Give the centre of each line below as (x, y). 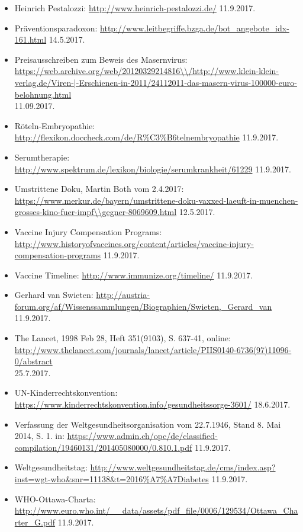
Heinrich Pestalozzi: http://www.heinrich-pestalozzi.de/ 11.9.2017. (135, 8)
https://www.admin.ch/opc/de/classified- (142, 436)
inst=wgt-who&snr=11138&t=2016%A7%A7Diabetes (112, 479)
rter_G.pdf (35, 522)
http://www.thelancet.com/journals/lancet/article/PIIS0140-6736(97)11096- (153, 349)
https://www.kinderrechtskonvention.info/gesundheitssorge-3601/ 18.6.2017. (152, 404)
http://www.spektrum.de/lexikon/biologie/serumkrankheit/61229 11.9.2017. (153, 169)
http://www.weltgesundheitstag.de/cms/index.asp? (183, 467)
